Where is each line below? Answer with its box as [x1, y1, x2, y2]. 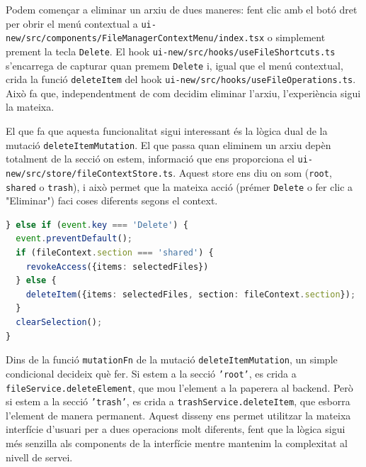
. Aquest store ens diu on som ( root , [173, 165, 332, 180]
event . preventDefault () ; [16, 233, 133, 244]
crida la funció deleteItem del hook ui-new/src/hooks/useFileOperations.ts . [6, 72, 356, 87]
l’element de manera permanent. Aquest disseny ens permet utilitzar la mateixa [6, 407, 351, 422]
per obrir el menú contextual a [6, 16, 138, 31]
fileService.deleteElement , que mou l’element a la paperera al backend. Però [6, 380, 353, 395]
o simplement [267, 30, 326, 45]
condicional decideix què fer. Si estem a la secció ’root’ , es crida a [6, 366, 297, 380]
